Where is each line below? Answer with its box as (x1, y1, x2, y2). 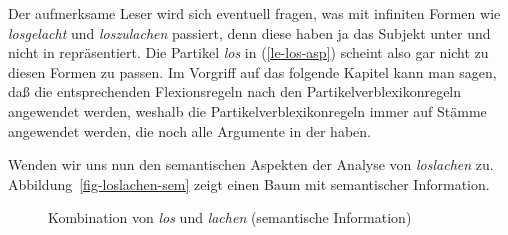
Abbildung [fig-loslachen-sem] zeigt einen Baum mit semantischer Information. (8, 173, 490, 194)
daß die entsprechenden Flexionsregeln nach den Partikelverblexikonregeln (8, 81, 462, 102)
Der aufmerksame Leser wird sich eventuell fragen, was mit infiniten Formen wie (8, 3, 501, 23)
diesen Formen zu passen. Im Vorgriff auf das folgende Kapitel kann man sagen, (8, 61, 497, 82)
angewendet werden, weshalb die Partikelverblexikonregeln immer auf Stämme (8, 100, 487, 121)
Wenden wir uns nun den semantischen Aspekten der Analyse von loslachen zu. (8, 154, 494, 175)
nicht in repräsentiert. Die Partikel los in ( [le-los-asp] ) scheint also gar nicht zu (8, 42, 489, 63)
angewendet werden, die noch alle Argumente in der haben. (8, 120, 371, 141)
